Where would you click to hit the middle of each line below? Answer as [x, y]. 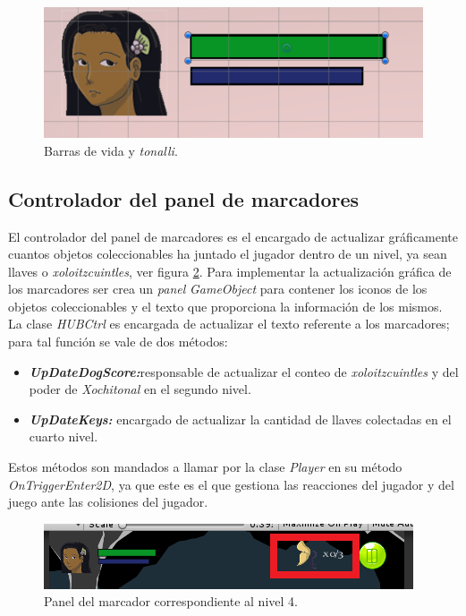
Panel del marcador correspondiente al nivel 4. [171, 601]
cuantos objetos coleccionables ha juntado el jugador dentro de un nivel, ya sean [228, 254]
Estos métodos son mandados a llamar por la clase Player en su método [205, 467]
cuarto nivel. [64, 436]
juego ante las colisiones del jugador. [108, 502]
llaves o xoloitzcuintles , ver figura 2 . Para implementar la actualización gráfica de [230, 271]
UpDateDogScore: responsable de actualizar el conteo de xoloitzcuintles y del [244, 371]
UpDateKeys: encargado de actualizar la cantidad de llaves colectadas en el [240, 419]
